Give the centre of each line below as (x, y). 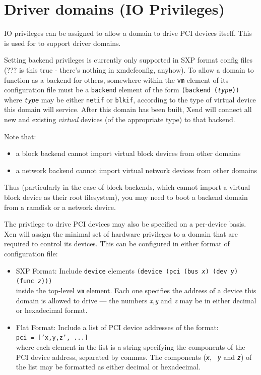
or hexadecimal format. (52, 310)
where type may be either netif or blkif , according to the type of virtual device (130, 99)
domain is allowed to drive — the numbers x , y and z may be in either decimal (136, 300)
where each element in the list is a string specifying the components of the (130, 347)
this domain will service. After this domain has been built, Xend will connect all (128, 109)
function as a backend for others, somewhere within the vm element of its (116, 79)
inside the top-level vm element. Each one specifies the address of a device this (136, 290)
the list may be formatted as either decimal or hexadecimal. (108, 367)
